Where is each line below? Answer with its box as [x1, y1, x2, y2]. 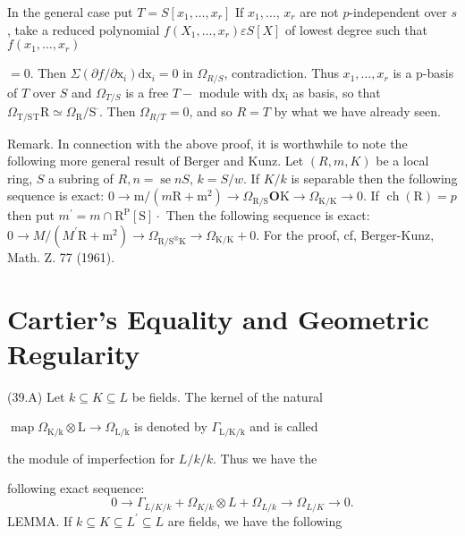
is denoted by [134, 417, 207, 436]
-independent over [349, 3, 447, 21]
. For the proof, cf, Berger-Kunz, [256, 225, 435, 243]
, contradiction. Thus [224, 64, 339, 82]
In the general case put [7, 3, 133, 21]
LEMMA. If [7, 511, 72, 530]
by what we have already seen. [274, 102, 441, 121]
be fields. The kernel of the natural [131, 387, 324, 405]
